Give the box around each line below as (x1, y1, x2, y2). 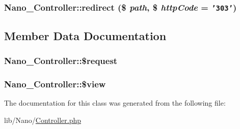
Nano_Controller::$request (4, 54, 118, 67)
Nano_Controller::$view (4, 77, 106, 90)
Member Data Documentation (4, 27, 167, 43)
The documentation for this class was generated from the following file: (4, 98, 226, 108)
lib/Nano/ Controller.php (4, 114, 82, 125)
